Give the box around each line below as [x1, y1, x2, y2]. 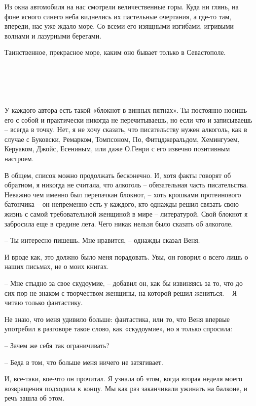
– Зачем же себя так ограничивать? [4, 340, 110, 350]
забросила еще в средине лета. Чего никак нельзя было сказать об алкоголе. [4, 218, 233, 228]
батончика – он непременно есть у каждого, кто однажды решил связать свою [4, 199, 239, 209]
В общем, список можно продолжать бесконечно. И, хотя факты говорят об [4, 170, 231, 180]
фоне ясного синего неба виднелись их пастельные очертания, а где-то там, [4, 11, 231, 21]
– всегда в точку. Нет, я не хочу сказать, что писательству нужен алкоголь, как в [4, 124, 247, 135]
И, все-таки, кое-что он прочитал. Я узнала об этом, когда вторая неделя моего [4, 373, 242, 384]
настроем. [4, 153, 34, 164]
